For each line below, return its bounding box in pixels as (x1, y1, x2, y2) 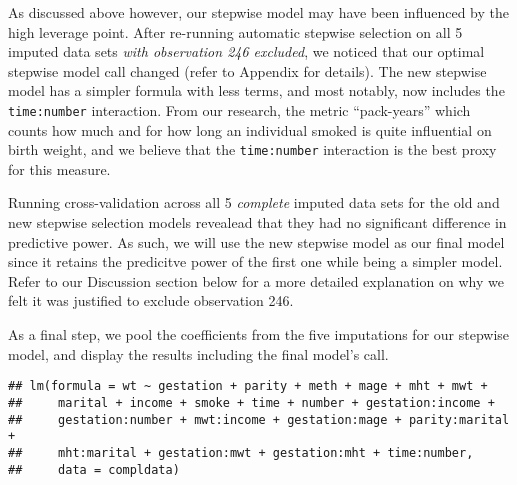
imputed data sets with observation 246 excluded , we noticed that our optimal (8, 41, 485, 62)
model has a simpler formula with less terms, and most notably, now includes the (8, 80, 505, 101)
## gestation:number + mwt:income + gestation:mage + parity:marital (8, 412, 510, 427)
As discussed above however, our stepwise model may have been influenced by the (8, 2, 509, 22)
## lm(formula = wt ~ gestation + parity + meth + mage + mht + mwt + (8, 379, 488, 394)
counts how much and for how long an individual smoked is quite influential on (8, 119, 492, 140)
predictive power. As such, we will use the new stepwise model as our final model (8, 231, 505, 252)
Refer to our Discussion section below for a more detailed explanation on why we (8, 270, 504, 291)
